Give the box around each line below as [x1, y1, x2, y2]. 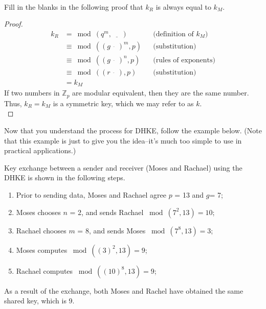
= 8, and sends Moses [77, 225, 146, 235]
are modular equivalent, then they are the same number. [72, 87, 249, 98]
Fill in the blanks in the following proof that [4, 1, 143, 12]
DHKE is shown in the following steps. [4, 172, 125, 183]
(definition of [153, 30, 194, 38]
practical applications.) [4, 145, 76, 156]
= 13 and [174, 189, 204, 200]
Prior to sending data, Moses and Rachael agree [16, 189, 166, 200]
